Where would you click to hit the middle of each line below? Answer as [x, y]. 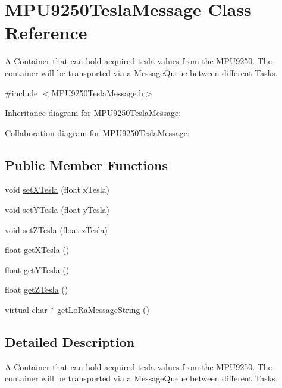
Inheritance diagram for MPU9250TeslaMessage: [93, 113]
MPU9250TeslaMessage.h [97, 93]
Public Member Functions [86, 165]
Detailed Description [70, 342]
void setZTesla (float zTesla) [56, 229]
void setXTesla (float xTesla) [57, 190]
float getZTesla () [37, 290]
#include [21, 93]
